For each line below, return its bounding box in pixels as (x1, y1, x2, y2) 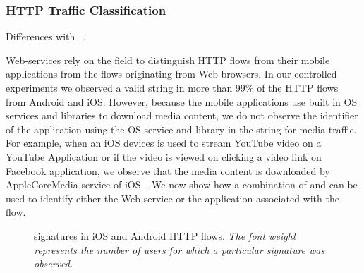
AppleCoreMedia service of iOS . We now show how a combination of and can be (6, 177, 358, 192)
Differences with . (6, 29, 86, 44)
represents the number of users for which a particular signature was (34, 242, 325, 257)
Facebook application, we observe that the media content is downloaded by (6, 163, 330, 178)
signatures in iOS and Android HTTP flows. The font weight (34, 228, 296, 243)
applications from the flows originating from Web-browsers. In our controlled (6, 66, 337, 81)
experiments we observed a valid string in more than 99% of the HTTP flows (6, 80, 339, 95)
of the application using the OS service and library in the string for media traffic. (6, 121, 357, 136)
